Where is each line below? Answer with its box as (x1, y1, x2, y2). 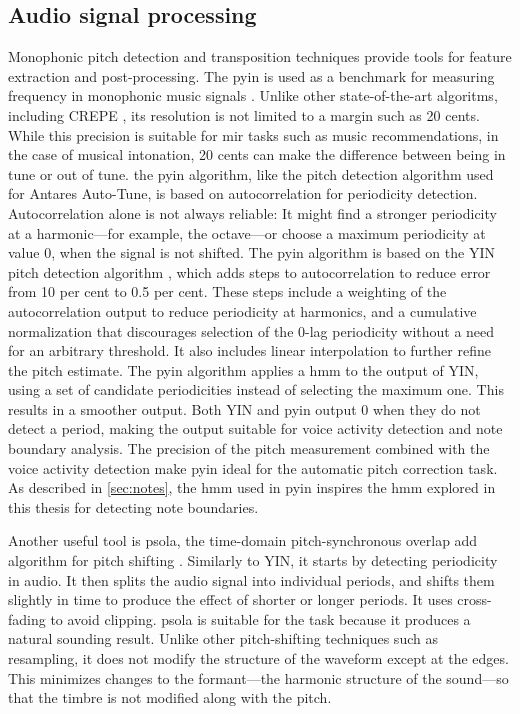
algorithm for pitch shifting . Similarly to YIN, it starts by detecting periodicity (8, 550, 498, 571)
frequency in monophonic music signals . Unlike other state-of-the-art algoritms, (8, 85, 498, 106)
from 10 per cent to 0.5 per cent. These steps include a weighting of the (8, 281, 447, 302)
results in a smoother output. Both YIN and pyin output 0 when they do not (8, 398, 481, 419)
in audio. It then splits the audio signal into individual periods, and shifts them (8, 569, 495, 590)
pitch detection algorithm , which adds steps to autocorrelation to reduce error (8, 261, 491, 282)
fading (8, 608, 46, 629)
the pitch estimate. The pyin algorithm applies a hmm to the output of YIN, (8, 359, 479, 380)
